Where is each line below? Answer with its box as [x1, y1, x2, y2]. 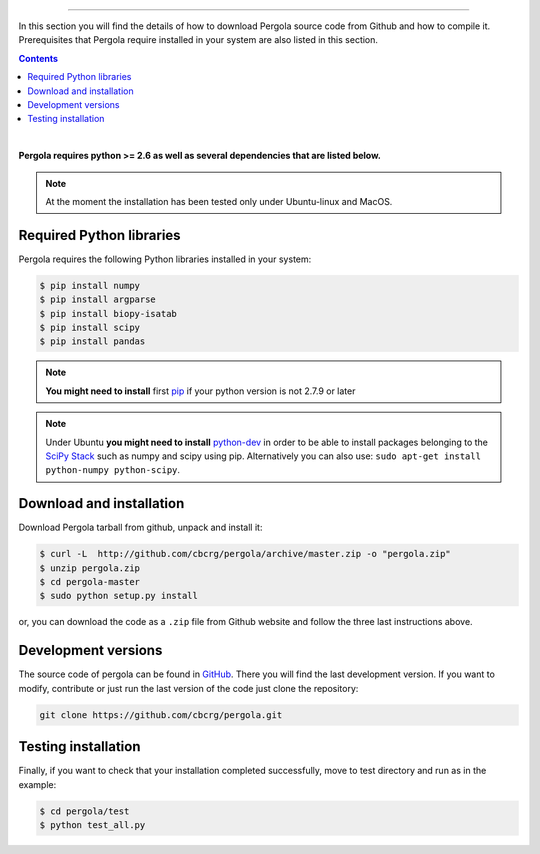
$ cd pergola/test [39, 805, 130, 817]
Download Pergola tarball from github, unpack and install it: [18, 521, 263, 534]
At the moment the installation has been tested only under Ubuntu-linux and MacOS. [45, 195, 393, 207]
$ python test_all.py [39, 819, 146, 830]
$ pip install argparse [39, 294, 157, 305]
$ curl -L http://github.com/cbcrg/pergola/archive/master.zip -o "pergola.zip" [39, 548, 452, 560]
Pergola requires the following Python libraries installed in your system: [18, 253, 312, 265]
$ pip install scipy [39, 321, 140, 333]
